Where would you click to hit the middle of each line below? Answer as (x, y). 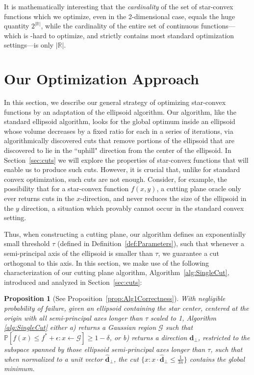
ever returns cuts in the (39, 198)
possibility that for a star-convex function (66, 188)
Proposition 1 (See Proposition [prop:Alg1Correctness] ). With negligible (115, 298)
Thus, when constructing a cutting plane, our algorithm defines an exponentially (125, 234)
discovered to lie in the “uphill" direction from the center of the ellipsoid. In (118, 150)
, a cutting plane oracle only (199, 188)
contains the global (217, 359)
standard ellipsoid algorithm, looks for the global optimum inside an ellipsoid (120, 121)
